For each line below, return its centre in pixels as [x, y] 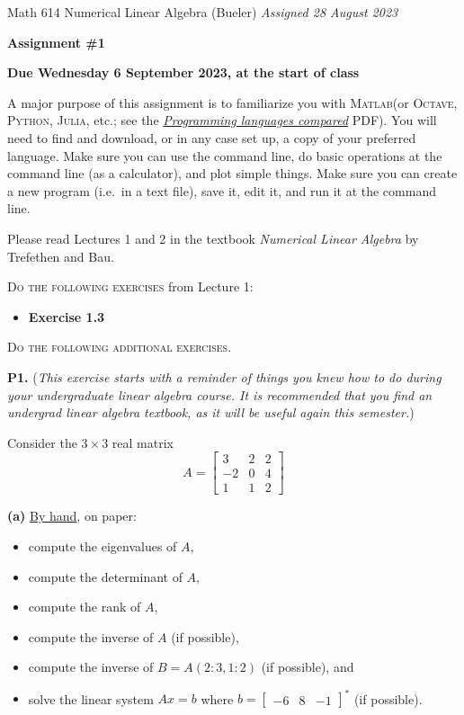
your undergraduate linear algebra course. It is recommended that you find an [220, 394]
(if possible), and [308, 667]
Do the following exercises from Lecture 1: [130, 286]
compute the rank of [85, 607]
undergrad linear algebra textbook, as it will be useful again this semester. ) [211, 412]
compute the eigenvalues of [103, 545]
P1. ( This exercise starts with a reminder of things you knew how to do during [224, 376]
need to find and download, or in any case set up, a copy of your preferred [212, 137]
